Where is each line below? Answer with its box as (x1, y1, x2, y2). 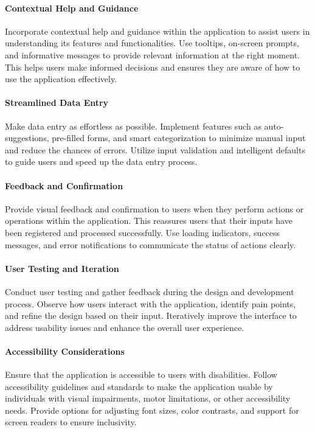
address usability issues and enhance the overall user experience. (5, 321, 244, 333)
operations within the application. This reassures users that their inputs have (5, 214, 292, 227)
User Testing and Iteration (5, 262, 119, 274)
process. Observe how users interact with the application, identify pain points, (5, 297, 296, 310)
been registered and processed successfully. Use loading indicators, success (5, 226, 280, 239)
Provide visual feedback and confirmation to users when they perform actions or (5, 202, 304, 215)
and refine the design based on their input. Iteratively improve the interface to (5, 309, 297, 322)
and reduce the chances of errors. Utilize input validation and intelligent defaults (5, 143, 305, 156)
